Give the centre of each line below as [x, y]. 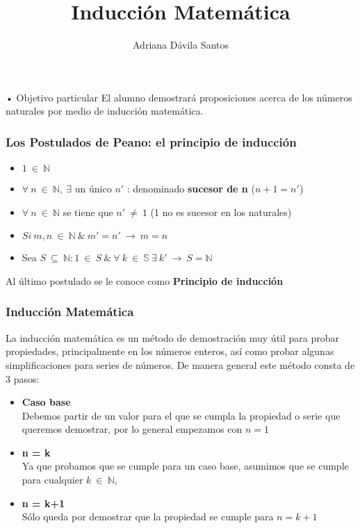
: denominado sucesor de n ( [191, 189]
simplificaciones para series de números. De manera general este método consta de [180, 364]
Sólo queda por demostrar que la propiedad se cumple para [148, 517]
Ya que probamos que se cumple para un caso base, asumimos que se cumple [185, 466]
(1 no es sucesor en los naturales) [221, 212]
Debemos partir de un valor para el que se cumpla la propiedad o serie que [181, 415]
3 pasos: [23, 378]
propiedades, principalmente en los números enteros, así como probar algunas [170, 351]
